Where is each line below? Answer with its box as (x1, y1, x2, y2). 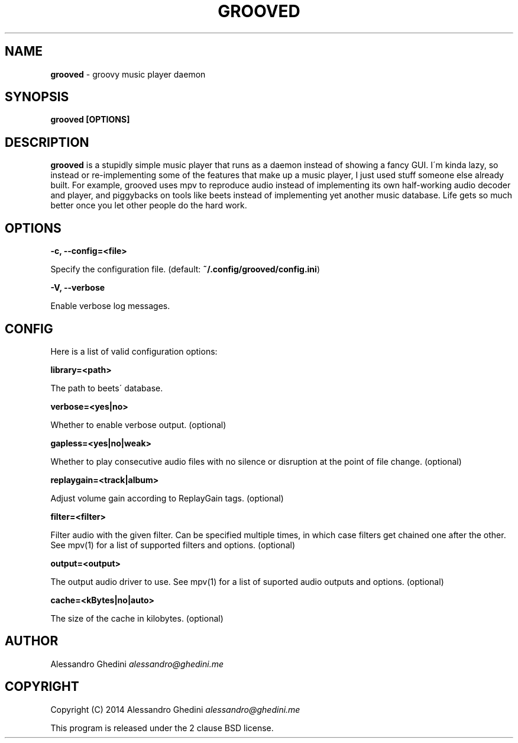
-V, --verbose (50, 282, 105, 293)
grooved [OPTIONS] (50, 114, 130, 125)
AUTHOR (5, 633, 59, 649)
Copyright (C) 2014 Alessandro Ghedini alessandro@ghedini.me (50, 704, 300, 715)
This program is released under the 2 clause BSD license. (50, 722, 274, 733)
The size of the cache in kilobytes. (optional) (50, 613, 224, 623)
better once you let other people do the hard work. (50, 200, 247, 211)
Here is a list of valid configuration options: (50, 346, 218, 356)
